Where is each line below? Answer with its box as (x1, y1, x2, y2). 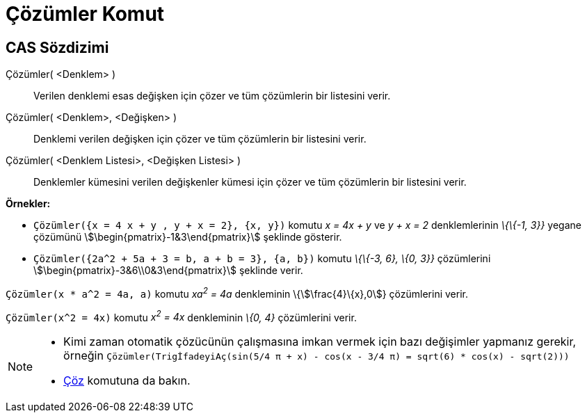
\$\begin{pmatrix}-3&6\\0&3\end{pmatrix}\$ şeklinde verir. (33, 264, 303, 277)
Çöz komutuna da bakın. (63, 373, 191, 388)
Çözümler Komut (6, 2, 165, 26)
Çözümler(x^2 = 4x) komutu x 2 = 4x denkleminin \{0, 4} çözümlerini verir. (6, 309, 357, 323)
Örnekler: (6, 198, 51, 210)
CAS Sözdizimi (6, 38, 109, 56)
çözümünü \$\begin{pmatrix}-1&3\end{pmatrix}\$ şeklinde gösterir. (33, 231, 342, 243)
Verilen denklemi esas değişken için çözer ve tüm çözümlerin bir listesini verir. (33, 90, 391, 102)
